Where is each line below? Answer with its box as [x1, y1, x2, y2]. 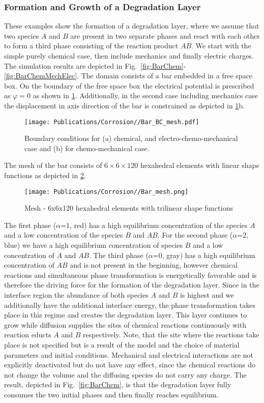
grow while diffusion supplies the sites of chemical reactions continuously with [4, 319, 247, 330]
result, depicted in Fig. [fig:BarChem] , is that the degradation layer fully [4, 379, 231, 390]
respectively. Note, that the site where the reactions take [83, 329, 259, 340]
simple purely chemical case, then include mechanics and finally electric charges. [4, 50, 254, 61]
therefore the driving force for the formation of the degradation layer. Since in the [4, 279, 259, 290]
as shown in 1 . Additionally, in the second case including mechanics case [33, 90, 258, 101]
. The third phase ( [89, 249, 149, 260]
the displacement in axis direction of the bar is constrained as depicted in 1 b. [4, 100, 245, 110]
